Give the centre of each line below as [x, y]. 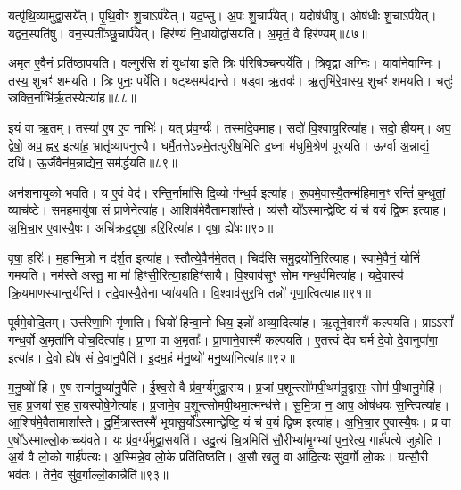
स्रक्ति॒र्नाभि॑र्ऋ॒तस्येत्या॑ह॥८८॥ [72, 98]
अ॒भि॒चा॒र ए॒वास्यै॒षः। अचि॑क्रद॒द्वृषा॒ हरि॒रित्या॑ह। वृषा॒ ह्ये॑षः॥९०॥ [141, 227]
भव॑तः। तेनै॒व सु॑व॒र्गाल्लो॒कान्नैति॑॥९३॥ [88, 474]
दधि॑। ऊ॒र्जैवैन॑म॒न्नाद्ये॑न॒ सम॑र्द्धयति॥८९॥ [93, 163]
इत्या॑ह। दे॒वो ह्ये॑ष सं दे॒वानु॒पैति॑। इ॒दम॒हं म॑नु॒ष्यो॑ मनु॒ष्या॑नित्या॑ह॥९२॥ [152, 357]
